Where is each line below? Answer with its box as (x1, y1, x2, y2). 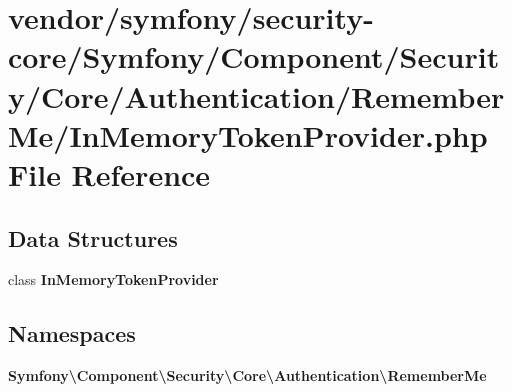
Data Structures (8, 222, 178, 253)
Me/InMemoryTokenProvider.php (8, 114, 488, 155)
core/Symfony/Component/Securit (8, 36, 500, 77)
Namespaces (8, 318, 136, 349)
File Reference (8, 153, 211, 194)
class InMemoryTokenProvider (8, 269, 219, 290)
